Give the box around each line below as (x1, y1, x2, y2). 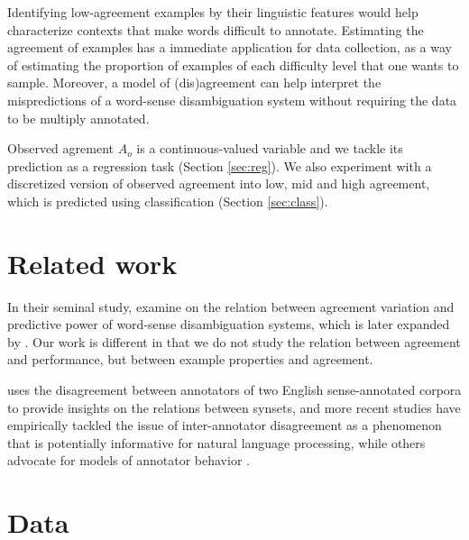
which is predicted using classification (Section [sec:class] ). (7, 191, 328, 210)
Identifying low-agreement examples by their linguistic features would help (7, 3, 418, 21)
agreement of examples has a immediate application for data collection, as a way (7, 38, 452, 57)
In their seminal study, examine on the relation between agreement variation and (7, 297, 455, 316)
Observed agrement (7, 139, 114, 158)
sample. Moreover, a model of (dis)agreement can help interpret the (7, 73, 382, 92)
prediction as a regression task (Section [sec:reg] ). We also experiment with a (7, 156, 432, 175)
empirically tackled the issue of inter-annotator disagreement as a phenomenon (7, 416, 442, 435)
